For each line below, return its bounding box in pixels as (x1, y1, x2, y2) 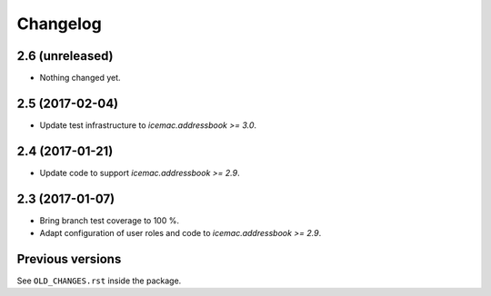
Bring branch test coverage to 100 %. (39, 214, 179, 226)
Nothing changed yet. (39, 73, 122, 84)
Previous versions (16, 251, 122, 267)
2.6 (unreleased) (16, 48, 114, 64)
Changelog (16, 14, 102, 34)
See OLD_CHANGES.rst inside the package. (16, 275, 182, 286)
